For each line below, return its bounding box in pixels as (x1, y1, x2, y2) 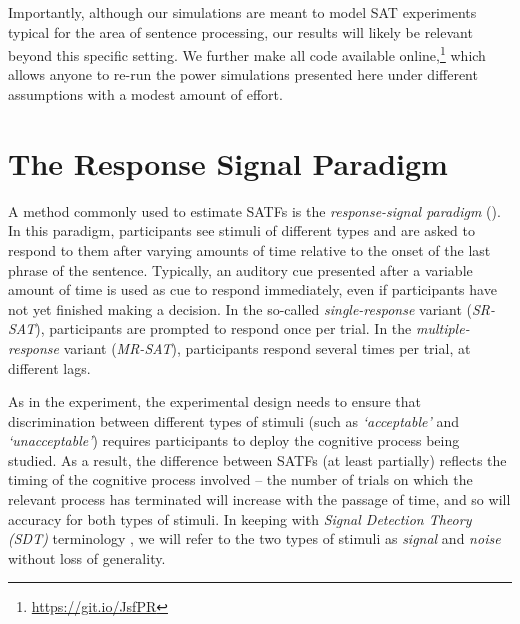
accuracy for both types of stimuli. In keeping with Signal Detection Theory (8, 508, 472, 529)
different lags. (8, 357, 91, 378)
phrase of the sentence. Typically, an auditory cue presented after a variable (8, 259, 473, 280)
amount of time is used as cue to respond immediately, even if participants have (8, 279, 497, 300)
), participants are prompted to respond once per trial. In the (35, 318, 412, 339)
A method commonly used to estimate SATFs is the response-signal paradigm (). (8, 200, 501, 221)
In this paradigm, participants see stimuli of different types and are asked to (8, 220, 475, 241)
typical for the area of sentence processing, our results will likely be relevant (8, 21, 473, 42)
